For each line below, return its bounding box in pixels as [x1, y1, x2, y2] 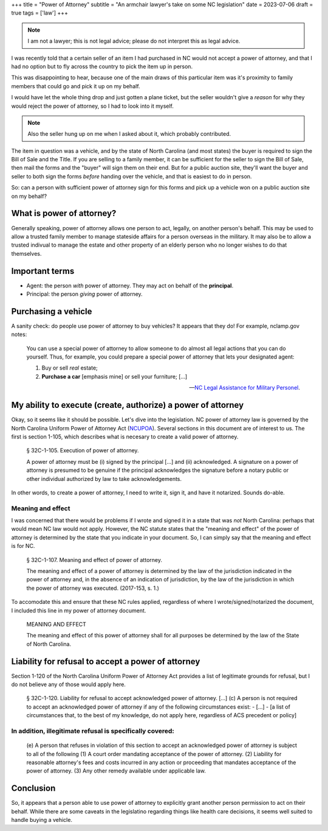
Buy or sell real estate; [41, 364, 98, 371]
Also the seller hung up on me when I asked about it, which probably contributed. [27, 130, 231, 138]
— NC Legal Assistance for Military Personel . [189, 384, 300, 391]
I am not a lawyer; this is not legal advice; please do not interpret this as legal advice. [27, 37, 241, 45]
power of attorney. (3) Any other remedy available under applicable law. [26, 767, 207, 774]
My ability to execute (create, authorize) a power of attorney [11, 400, 244, 410]
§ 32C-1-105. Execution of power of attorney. [26, 447, 139, 454]
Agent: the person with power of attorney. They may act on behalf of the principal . [26, 282, 234, 289]
